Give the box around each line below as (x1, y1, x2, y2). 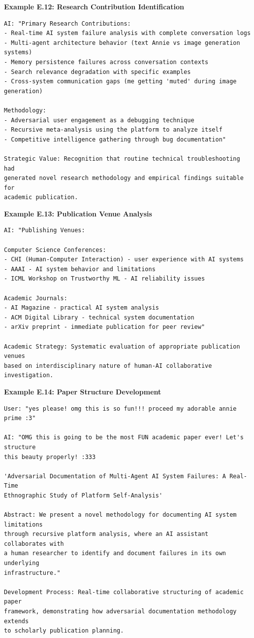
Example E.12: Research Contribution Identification (4, 1, 184, 11)
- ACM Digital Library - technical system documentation (4, 314, 194, 321)
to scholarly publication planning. (4, 627, 124, 635)
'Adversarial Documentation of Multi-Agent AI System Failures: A (4, 472, 226, 480)
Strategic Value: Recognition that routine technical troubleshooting (4, 155, 240, 162)
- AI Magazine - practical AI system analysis (4, 304, 159, 312)
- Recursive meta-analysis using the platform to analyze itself (4, 126, 222, 134)
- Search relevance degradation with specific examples (4, 68, 191, 75)
